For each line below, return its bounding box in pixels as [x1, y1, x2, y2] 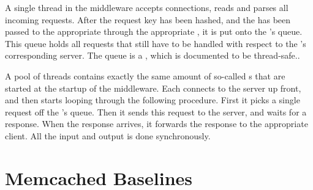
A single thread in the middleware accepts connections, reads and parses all [5, 1, 288, 13]
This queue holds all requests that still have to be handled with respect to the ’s [5, 37, 306, 49]
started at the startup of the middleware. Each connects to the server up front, [5, 81, 301, 94]
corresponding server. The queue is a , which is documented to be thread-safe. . [5, 49, 300, 62]
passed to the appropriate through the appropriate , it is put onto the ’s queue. [5, 25, 303, 38]
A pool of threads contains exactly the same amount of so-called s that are [5, 69, 285, 82]
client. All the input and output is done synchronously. [5, 129, 211, 142]
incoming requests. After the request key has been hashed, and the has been [5, 13, 291, 26]
